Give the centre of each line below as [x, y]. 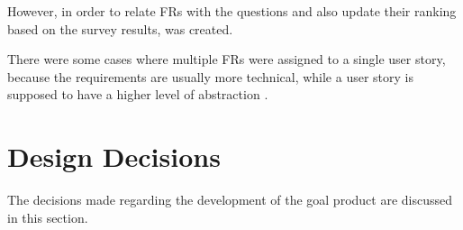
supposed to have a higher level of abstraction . [138, 94]
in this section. [48, 217]
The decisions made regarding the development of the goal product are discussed [230, 200]
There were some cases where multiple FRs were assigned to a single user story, [227, 59]
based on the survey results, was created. [120, 28]
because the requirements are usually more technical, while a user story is [210, 76]
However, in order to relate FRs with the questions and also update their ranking [232, 11]
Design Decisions [114, 156]
